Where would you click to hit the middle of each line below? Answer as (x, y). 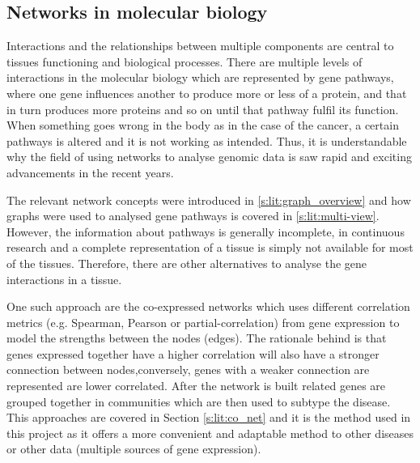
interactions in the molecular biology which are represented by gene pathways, (200, 77)
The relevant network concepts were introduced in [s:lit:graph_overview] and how (209, 200)
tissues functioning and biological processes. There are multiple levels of (185, 61)
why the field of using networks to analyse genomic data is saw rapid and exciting (209, 157)
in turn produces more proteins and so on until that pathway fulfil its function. (203, 109)
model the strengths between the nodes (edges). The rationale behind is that (197, 338)
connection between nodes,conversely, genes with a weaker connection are (188, 370)
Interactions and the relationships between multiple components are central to (200, 46)
